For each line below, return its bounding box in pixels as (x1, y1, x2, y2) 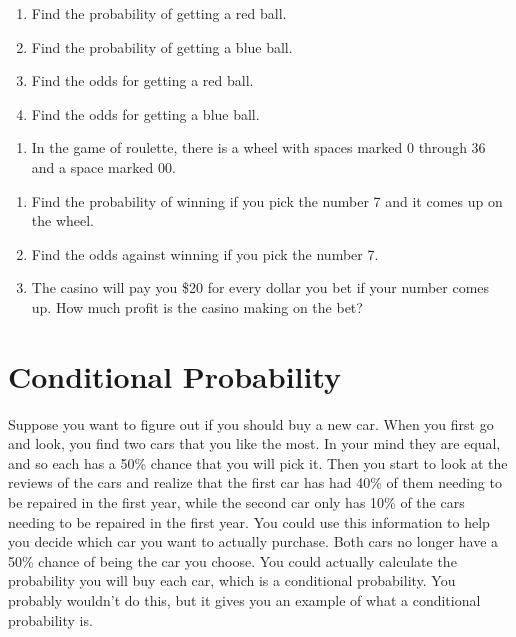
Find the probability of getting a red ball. (31, 3, 287, 23)
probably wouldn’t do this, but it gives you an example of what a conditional (8, 590, 481, 610)
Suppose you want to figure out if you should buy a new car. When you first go (8, 413, 494, 434)
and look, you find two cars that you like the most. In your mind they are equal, (8, 433, 501, 454)
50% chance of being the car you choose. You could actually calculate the (8, 550, 457, 571)
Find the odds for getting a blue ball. (31, 103, 260, 124)
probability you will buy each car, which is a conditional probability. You (8, 570, 456, 591)
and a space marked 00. (31, 156, 176, 177)
